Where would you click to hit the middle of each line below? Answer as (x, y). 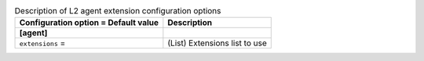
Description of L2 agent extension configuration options (118, 11)
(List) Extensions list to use (217, 43)
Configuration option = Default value (89, 23)
